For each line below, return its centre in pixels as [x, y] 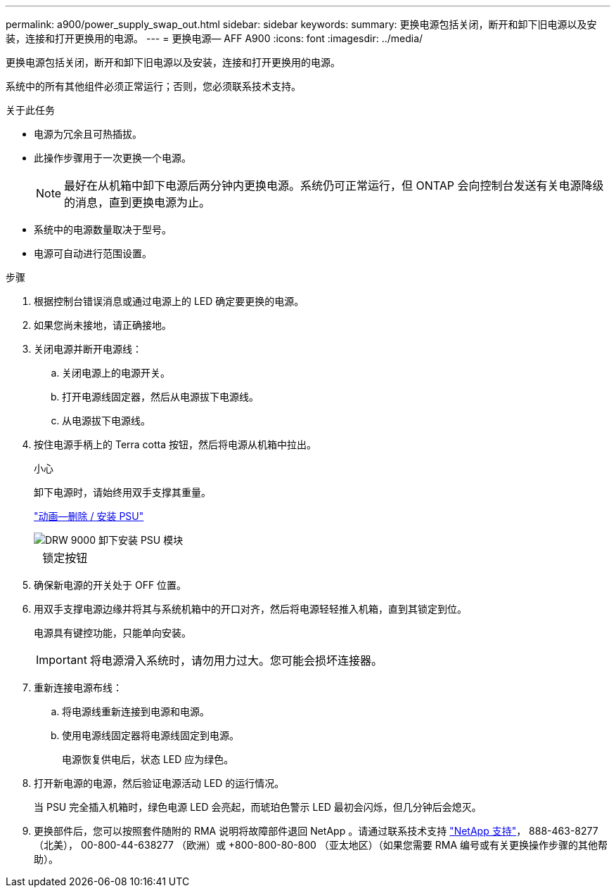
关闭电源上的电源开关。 [116, 373]
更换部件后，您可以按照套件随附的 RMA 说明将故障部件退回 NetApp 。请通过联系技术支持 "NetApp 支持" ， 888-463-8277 [316, 831]
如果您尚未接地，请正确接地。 [103, 325]
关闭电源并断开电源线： [88, 349]
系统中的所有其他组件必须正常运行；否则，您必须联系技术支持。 [153, 86]
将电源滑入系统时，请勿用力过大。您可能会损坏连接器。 [236, 660]
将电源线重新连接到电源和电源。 [136, 711]
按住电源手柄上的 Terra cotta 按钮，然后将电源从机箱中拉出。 [175, 444]
